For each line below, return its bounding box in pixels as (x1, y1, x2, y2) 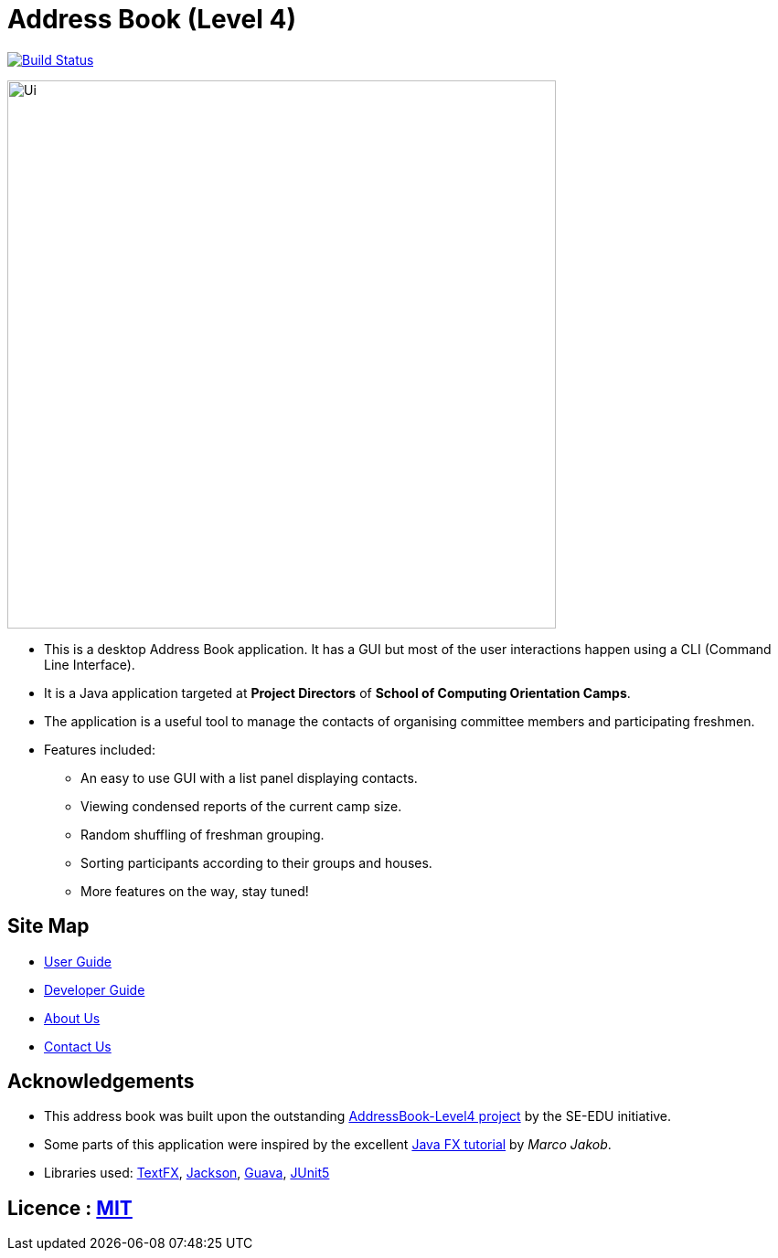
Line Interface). (44, 656, 135, 672)
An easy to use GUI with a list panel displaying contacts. (80, 769, 418, 786)
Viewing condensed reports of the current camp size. (80, 798, 402, 814)
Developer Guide (44, 981, 145, 998)
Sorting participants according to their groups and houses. (80, 854, 432, 871)
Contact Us (44, 1038, 112, 1054)
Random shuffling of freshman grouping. (80, 826, 325, 842)
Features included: (44, 741, 155, 757)
